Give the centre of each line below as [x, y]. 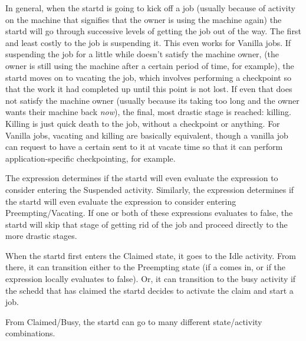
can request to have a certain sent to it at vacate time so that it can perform [144, 147]
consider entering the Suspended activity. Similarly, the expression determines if [150, 189]
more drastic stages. [41, 236]
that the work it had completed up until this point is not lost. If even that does [149, 89]
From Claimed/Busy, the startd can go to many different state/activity [134, 321]
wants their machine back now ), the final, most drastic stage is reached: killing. [148, 112]
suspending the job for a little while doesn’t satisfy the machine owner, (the [142, 54]
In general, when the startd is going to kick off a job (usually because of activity [150, 8]
